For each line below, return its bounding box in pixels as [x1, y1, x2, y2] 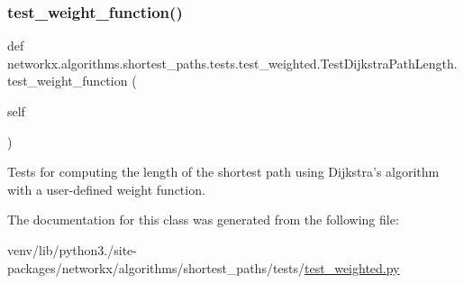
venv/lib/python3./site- [7, 240, 137, 259]
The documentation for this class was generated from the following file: [7, 210, 399, 229]
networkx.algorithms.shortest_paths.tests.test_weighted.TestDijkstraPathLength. [7, 53, 458, 72]
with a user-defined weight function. [7, 179, 205, 198]
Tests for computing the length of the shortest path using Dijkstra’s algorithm [7, 162, 440, 181]
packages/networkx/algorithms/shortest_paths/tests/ [7, 258, 305, 277]
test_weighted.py [305, 258, 400, 277]
